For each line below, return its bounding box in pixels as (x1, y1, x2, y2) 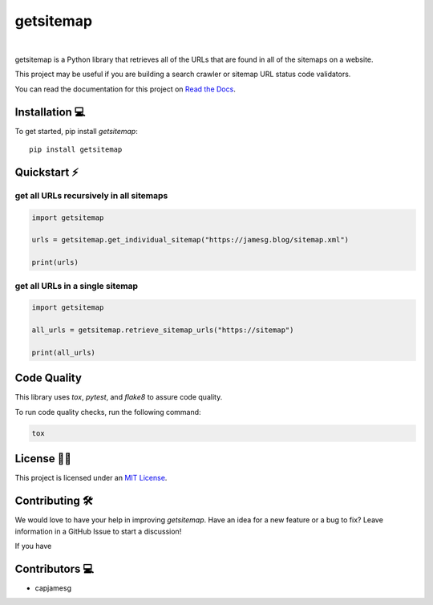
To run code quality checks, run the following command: (14, 407, 201, 416)
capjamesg (34, 583, 72, 593)
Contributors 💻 (14, 562, 95, 575)
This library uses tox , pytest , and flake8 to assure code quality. (14, 392, 223, 402)
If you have (14, 541, 52, 550)
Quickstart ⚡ (14, 165, 79, 179)
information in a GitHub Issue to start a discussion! (14, 526, 182, 536)
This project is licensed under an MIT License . (14, 473, 168, 483)
